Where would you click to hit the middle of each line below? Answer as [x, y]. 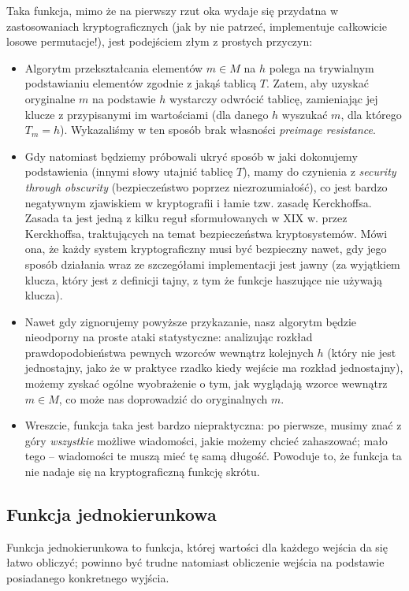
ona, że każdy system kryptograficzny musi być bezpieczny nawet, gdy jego [206, 249]
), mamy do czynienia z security [320, 171]
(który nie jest [362, 352]
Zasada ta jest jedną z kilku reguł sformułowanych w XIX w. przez [186, 218]
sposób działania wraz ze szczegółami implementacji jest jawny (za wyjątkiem [212, 264]
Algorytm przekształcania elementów [114, 67]
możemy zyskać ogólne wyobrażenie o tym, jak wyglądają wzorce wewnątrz [206, 383]
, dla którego [371, 114]
